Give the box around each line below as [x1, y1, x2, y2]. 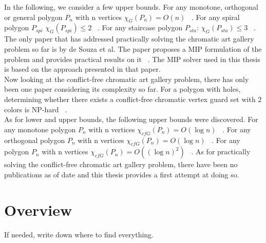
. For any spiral [191, 11, 240, 22]
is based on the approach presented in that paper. [4, 64, 161, 74]
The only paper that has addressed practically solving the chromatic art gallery [4, 33, 254, 44]
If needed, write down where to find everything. [4, 229, 154, 239]
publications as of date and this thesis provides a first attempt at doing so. [4, 169, 239, 179]
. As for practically [191, 146, 251, 157]
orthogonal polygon [4, 134, 65, 145]
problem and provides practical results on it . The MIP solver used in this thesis [4, 53, 260, 64]
